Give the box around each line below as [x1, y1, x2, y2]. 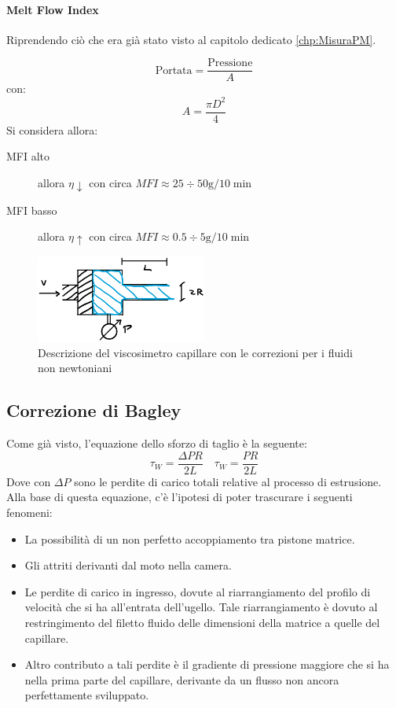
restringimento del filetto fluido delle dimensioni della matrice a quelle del [24, 614, 380, 630]
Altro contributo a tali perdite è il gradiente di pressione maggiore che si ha [24, 656, 390, 673]
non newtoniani [38, 360, 112, 376]
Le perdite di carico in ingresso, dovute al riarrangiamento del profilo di [24, 583, 371, 599]
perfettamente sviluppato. [24, 687, 149, 703]
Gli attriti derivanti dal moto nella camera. [24, 557, 232, 573]
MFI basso [6, 201, 57, 218]
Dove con [6, 473, 51, 489]
